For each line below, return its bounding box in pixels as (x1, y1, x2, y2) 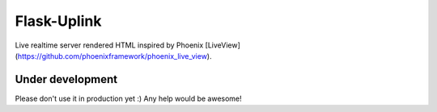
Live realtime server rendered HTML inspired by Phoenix (15, 40, 204, 50)
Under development (15, 73, 118, 86)
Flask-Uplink (15, 12, 102, 30)
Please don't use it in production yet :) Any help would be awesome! (15, 93, 242, 103)
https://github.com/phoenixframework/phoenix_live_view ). (17, 51, 212, 60)
